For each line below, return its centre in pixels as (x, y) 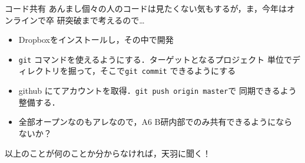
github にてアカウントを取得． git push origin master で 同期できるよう (158, 91)
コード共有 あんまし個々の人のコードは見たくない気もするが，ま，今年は (146, 8)
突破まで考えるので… (105, 20)
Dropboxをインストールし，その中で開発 (96, 40)
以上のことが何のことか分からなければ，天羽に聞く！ (108, 153)
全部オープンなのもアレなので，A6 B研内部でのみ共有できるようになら (155, 122)
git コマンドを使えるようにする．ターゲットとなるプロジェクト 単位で (155, 59)
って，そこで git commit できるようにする (156, 71)
